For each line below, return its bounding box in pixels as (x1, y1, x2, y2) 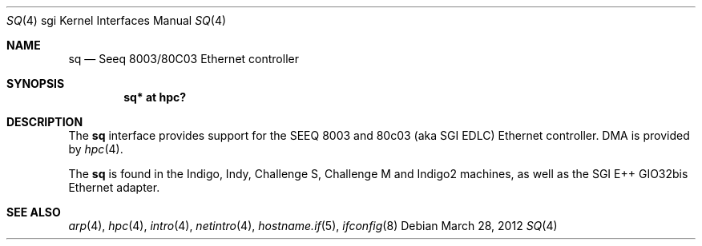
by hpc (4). (68, 142, 123, 156)
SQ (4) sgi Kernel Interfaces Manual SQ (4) (6, 14, 227, 27)
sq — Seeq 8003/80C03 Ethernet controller (68, 52, 299, 65)
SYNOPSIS (6, 77, 65, 90)
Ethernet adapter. (68, 181, 160, 194)
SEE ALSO (6, 205, 61, 219)
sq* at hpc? (123, 90, 187, 104)
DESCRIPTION (6, 115, 83, 129)
